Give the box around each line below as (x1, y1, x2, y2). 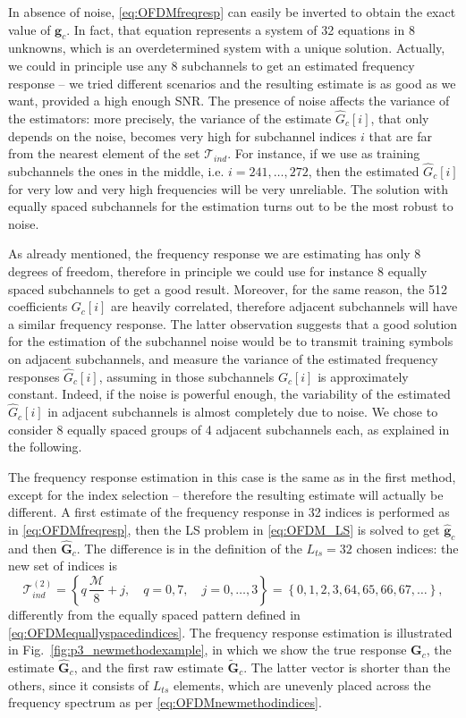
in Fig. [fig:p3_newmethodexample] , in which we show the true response (8, 640, 407, 659)
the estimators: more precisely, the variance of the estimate (8, 108, 332, 127)
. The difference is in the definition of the (76, 538, 302, 557)
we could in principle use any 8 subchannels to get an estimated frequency (8, 55, 415, 74)
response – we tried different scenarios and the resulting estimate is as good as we (8, 73, 456, 92)
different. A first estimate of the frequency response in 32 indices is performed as (8, 503, 450, 521)
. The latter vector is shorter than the (243, 657, 451, 676)
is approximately (318, 367, 409, 385)
